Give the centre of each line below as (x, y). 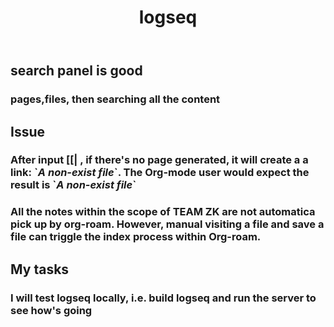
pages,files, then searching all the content (115, 99)
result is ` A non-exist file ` (73, 185)
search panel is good (76, 71)
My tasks (40, 269)
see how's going (51, 310)
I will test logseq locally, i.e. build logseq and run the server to (163, 298)
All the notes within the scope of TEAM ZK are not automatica (163, 212)
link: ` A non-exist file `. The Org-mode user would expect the (160, 173)
